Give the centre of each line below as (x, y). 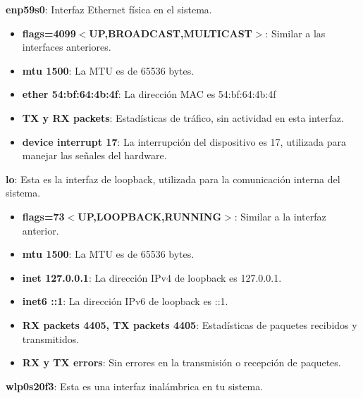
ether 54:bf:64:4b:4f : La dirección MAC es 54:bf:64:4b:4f (149, 94)
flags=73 (43, 216)
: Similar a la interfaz (280, 216)
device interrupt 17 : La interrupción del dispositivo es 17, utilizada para (184, 141)
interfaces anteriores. (67, 47)
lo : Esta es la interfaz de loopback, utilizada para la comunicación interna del (173, 179)
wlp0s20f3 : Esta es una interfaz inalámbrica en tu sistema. (135, 386)
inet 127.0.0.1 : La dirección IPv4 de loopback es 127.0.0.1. (152, 277)
